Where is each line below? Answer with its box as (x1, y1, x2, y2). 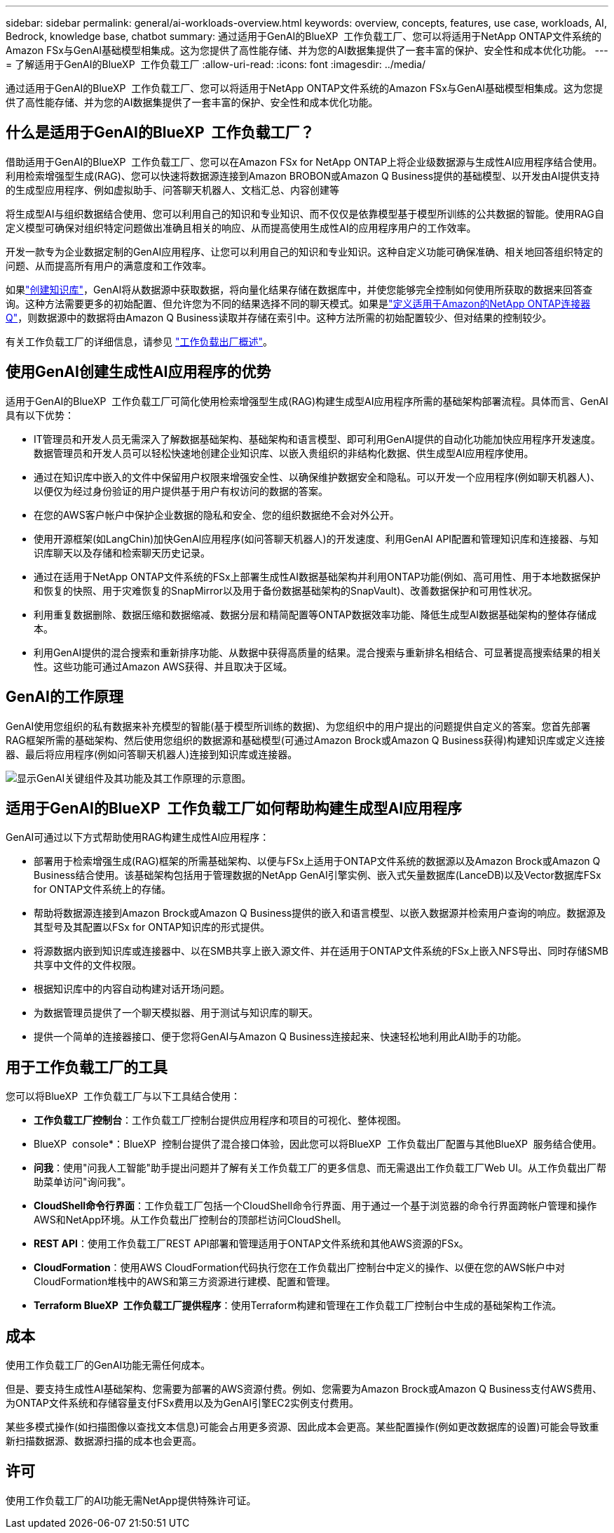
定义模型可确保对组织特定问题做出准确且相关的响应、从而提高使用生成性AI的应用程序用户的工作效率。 (6, 221, 477, 234)
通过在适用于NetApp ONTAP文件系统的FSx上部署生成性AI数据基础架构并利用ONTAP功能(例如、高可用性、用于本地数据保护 (34, 570, 601, 583)
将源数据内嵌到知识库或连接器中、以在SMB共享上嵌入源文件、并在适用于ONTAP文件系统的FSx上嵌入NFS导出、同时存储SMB (34, 945, 608, 957)
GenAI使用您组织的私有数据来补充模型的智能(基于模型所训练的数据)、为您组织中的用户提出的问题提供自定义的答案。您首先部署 (6, 719, 591, 732)
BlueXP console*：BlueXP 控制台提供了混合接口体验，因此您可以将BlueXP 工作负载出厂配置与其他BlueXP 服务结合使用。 (34, 1138, 602, 1150)
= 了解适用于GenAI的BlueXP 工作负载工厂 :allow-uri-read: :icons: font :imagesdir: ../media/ (6, 58, 426, 70)
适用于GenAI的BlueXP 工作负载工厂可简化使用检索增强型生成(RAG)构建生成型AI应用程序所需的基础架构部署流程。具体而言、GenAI (6, 394, 608, 407)
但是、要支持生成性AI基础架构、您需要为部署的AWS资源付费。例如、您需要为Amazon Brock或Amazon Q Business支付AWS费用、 (6, 1383, 602, 1395)
